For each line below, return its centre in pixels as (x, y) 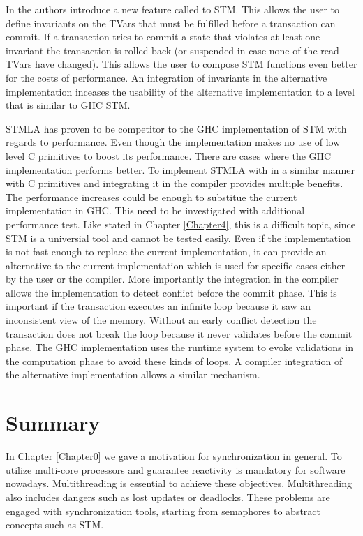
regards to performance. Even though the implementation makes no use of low (173, 142)
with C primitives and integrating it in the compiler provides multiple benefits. (175, 183)
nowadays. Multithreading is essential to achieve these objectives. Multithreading (179, 483)
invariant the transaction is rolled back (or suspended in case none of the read (172, 50)
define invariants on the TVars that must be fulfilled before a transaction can (171, 23)
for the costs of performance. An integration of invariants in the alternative (166, 77)
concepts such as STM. (55, 524)
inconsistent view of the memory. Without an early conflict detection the (161, 320)
